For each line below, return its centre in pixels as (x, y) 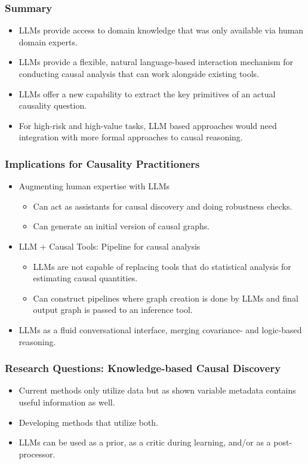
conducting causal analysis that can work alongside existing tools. (139, 73)
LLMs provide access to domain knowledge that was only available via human (161, 30)
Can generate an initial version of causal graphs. (121, 226)
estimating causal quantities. (85, 278)
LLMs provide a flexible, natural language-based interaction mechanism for (156, 62)
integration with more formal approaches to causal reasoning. (131, 137)
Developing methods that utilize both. (89, 422)
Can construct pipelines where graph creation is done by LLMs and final (166, 298)
